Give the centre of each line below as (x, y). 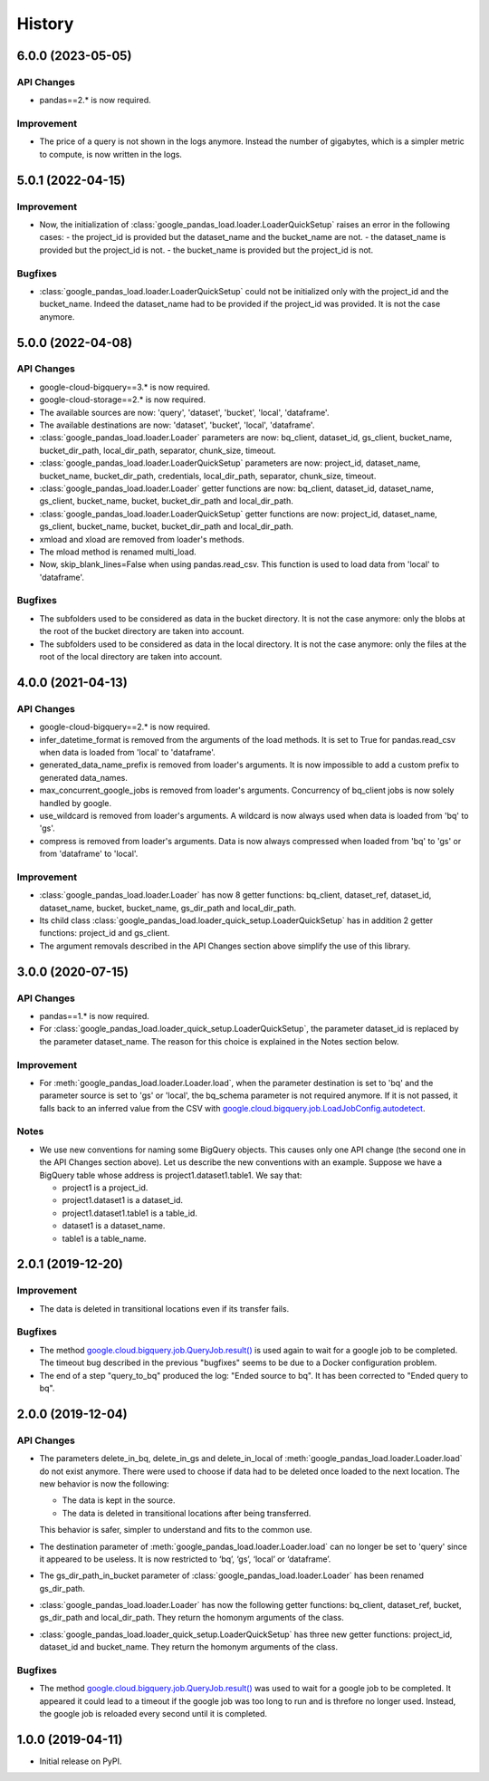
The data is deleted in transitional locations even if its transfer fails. (164, 1308)
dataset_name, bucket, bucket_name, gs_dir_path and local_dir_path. (168, 908)
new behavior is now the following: (104, 1483)
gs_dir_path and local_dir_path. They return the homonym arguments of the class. (192, 1618)
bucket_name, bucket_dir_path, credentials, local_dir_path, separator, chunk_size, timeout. (208, 476)
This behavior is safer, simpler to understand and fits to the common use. (176, 1530)
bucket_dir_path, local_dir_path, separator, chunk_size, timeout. (158, 450)
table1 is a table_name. (104, 1238)
